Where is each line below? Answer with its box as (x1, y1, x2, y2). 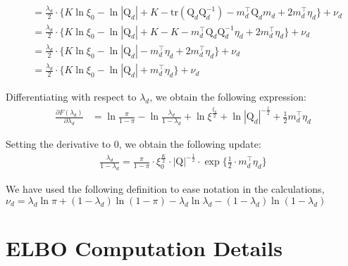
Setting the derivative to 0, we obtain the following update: (6, 137, 261, 151)
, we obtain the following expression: (149, 89, 306, 104)
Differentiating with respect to (6, 89, 137, 104)
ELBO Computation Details (6, 233, 282, 262)
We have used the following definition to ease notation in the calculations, (6, 182, 325, 196)
